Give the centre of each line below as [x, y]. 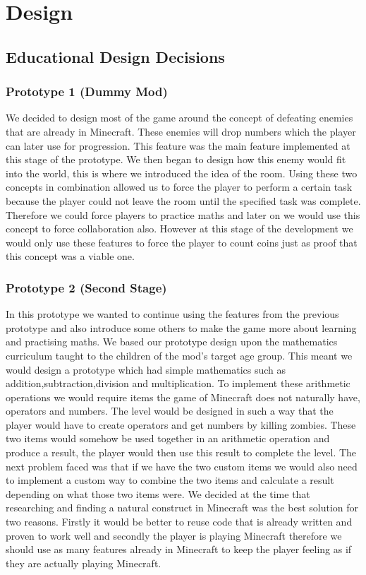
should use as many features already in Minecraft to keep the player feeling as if [179, 549]
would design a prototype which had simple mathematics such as [146, 369]
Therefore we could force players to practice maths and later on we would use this [183, 214]
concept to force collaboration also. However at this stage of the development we [179, 229]
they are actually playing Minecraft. [84, 563]
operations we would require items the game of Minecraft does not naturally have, [183, 397]
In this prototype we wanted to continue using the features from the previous [172, 314]
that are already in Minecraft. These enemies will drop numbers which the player [181, 131]
